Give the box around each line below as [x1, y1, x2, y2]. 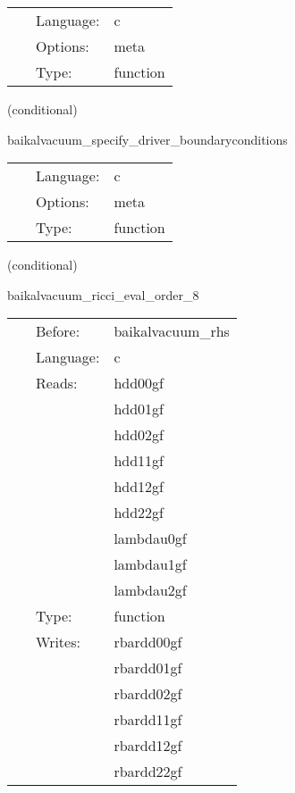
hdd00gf [114, 372, 164, 394]
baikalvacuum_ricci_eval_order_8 [7, 285, 199, 304]
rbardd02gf [114, 683, 182, 705]
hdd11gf [114, 450, 164, 472]
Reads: [36, 372, 78, 394]
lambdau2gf [114, 580, 187, 601]
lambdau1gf [114, 554, 187, 575]
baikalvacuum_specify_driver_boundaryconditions [7, 129, 288, 148]
